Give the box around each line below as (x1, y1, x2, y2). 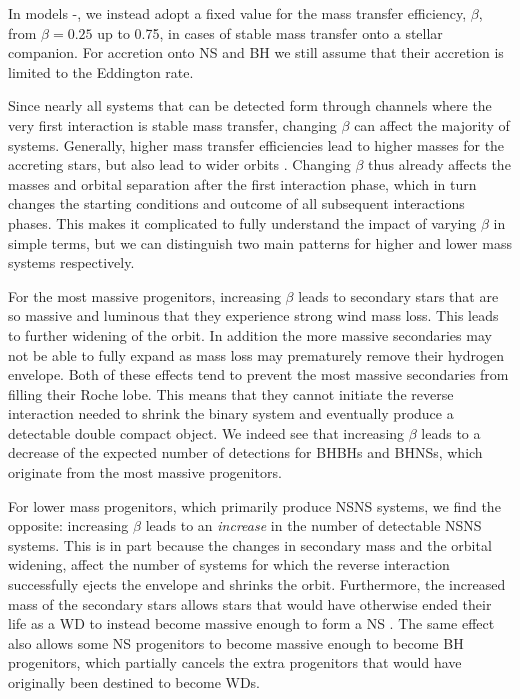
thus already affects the (367, 154, 511, 175)
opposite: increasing (8, 515, 129, 536)
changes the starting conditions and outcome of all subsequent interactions (8, 193, 465, 214)
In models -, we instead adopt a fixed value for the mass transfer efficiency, (8, 3, 467, 23)
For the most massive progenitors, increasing (8, 285, 281, 306)
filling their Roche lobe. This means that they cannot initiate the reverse (8, 383, 454, 404)
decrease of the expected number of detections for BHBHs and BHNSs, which (8, 442, 483, 463)
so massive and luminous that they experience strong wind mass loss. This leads (8, 305, 499, 326)
